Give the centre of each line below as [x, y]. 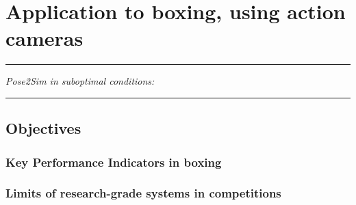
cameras [44, 38]
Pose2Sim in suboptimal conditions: [80, 81]
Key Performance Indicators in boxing [114, 162]
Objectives [43, 128]
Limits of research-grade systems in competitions [143, 193]
